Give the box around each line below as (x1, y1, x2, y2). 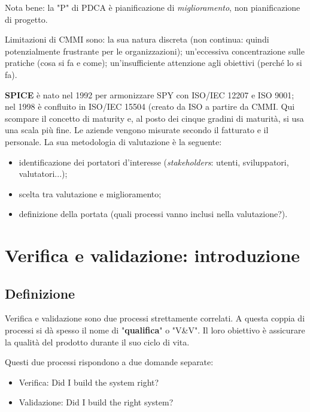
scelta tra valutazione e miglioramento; (19, 187, 162, 200)
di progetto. (5, 13, 48, 25)
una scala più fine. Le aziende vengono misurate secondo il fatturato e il (5, 124, 269, 136)
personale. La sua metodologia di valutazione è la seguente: (5, 135, 222, 148)
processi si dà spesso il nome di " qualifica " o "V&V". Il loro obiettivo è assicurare (5, 324, 305, 336)
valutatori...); (19, 167, 68, 180)
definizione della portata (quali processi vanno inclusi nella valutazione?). (19, 207, 288, 220)
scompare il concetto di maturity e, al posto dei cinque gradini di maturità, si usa (5, 112, 304, 124)
